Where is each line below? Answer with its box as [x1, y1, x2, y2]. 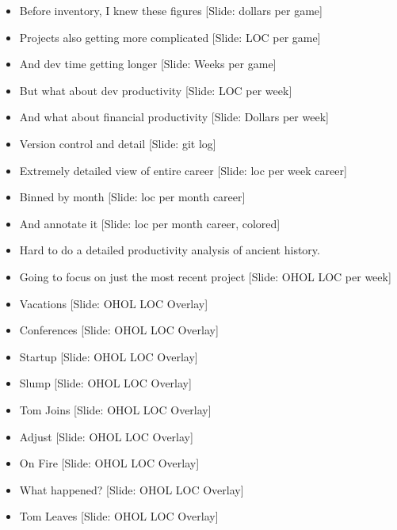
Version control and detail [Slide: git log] [19, 135, 216, 151]
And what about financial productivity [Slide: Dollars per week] [19, 109, 329, 125]
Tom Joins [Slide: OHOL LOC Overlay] [19, 401, 212, 418]
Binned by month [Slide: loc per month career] [19, 189, 246, 205]
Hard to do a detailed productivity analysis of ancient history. [19, 242, 320, 258]
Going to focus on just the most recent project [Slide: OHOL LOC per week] [19, 268, 391, 284]
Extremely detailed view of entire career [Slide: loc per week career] [19, 162, 347, 178]
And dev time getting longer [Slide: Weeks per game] [19, 55, 277, 72]
